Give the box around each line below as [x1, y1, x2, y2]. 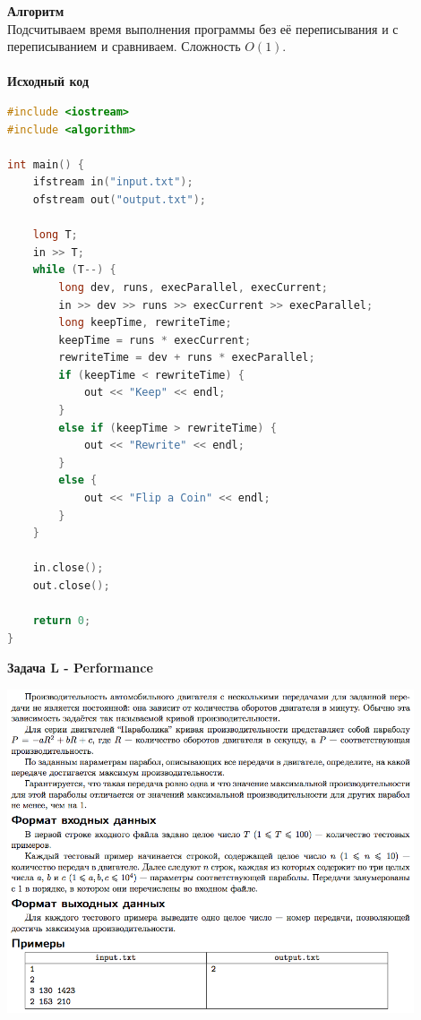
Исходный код [7, 72, 90, 90]
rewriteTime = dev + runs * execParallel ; [58, 351, 315, 364]
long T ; [32, 228, 78, 242]
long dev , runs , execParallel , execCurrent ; [58, 280, 329, 294]
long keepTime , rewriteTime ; [58, 316, 232, 330]
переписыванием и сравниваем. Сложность [7, 37, 241, 56]
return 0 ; [32, 614, 91, 628]
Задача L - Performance [7, 658, 153, 677]
